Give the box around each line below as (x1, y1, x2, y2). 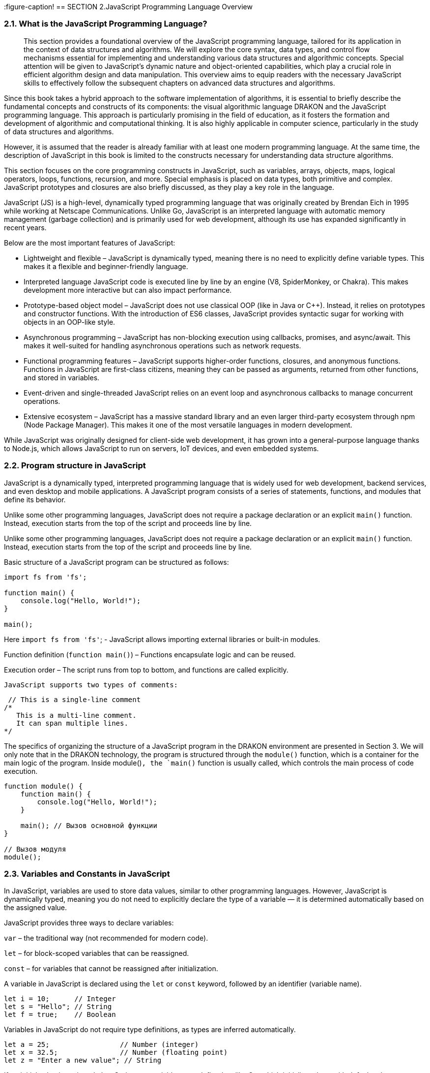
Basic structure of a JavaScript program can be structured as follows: (4, 557, 229, 566)
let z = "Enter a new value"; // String (4, 1056, 162, 1065)
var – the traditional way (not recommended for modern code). (4, 934, 208, 943)
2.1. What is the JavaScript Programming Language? (4, 19, 207, 29)
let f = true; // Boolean (4, 1011, 116, 1019)
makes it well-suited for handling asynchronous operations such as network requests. (24, 341, 301, 350)
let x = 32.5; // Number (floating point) (4, 1048, 228, 1057)
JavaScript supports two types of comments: (4, 680, 178, 689)
